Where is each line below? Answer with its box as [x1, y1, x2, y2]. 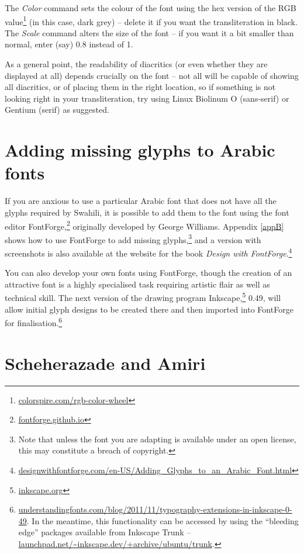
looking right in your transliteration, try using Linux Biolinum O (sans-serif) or [5, 92, 289, 104]
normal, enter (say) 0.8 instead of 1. [5, 38, 133, 50]
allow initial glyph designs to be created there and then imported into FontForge [5, 303, 293, 315]
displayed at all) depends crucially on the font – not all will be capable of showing [5, 69, 299, 81]
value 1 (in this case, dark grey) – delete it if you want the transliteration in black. [5, 13, 298, 27]
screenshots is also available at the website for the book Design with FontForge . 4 [5, 245, 292, 259]
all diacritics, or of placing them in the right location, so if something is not [5, 81, 276, 93]
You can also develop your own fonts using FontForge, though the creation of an [5, 266, 292, 279]
